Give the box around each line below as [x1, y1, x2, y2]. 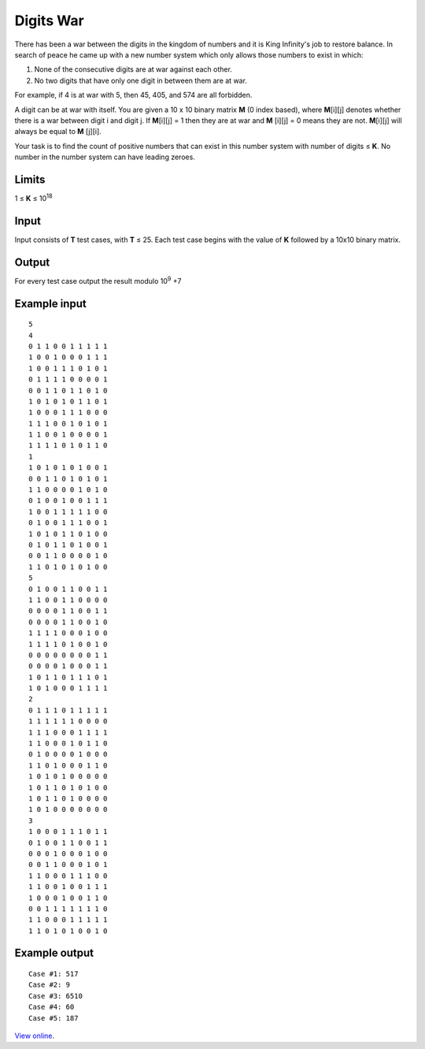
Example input [14, 296, 87, 311]
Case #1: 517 [28, 969, 79, 979]
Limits [14, 173, 46, 186]
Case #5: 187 [28, 1014, 79, 1022]
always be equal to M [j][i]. [14, 127, 102, 136]
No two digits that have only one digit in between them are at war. [34, 76, 248, 85]
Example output [14, 947, 94, 960]
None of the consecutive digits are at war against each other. [34, 65, 232, 74]
